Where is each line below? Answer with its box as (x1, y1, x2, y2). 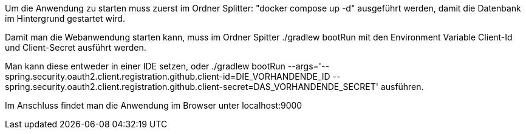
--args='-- (287, 61, 329, 71)
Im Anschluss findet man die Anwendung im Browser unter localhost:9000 (5, 100, 302, 110)
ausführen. (380, 81, 424, 92)
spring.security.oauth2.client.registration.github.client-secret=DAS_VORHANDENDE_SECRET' (5, 81, 378, 92)
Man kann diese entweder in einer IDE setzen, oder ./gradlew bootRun (5, 61, 285, 71)
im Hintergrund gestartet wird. (5, 13, 125, 24)
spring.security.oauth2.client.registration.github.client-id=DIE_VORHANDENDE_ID (5, 71, 330, 81)
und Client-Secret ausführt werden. (5, 42, 146, 53)
